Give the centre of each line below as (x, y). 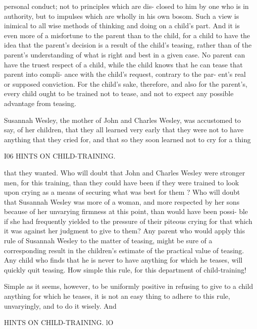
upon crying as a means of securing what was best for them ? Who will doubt (122, 192)
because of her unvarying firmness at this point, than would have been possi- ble (126, 211)
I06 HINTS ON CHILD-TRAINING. (60, 156)
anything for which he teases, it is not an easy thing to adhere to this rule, (117, 296)
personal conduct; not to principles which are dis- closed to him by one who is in (127, 6)
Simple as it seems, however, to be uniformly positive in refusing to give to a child (128, 286)
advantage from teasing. (40, 103)
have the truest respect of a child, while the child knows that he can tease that (124, 64)
